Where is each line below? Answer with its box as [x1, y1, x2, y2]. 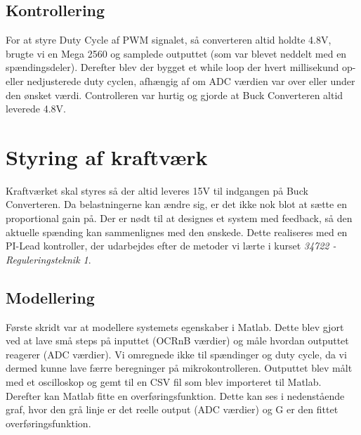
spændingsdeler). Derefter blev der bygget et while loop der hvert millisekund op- [6, 60, 356, 74]
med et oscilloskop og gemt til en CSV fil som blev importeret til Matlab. [6, 375, 322, 389]
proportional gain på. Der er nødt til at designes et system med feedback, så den [6, 211, 353, 226]
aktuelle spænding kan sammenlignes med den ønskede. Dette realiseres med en [6, 224, 348, 239]
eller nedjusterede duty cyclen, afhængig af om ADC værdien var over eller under [6, 73, 355, 88]
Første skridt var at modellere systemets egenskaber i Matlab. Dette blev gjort [6, 319, 344, 334]
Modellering [6, 286, 95, 308]
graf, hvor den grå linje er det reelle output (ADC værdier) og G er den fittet [6, 402, 339, 417]
